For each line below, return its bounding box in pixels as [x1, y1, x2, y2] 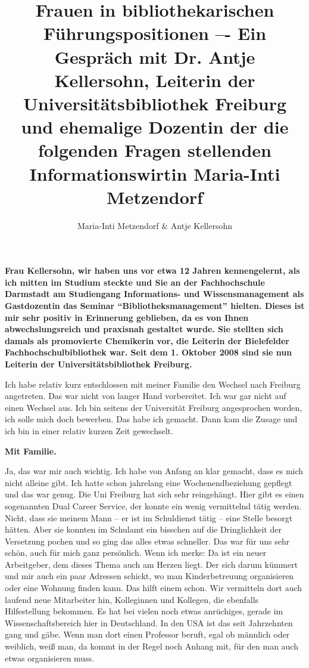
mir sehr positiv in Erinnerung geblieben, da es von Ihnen [5, 311, 249, 323]
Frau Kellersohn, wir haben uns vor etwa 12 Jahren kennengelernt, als [5, 264, 300, 277]
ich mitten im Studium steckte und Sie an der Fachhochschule [5, 276, 265, 288]
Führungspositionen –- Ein [43, 21, 267, 45]
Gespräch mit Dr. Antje [54, 44, 255, 69]
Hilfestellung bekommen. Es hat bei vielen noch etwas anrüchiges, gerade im [5, 605, 283, 617]
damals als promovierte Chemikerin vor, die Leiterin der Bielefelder [5, 334, 289, 347]
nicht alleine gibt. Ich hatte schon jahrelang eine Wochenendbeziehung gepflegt [5, 476, 292, 488]
